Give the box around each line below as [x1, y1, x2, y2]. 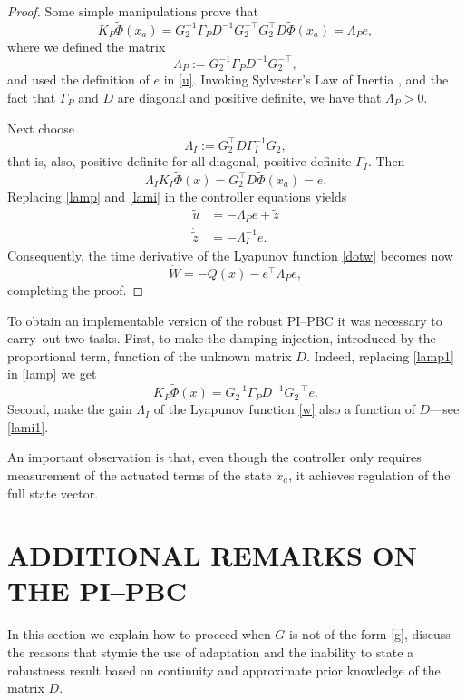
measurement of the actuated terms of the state [7, 465, 272, 484]
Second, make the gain [7, 399, 132, 419]
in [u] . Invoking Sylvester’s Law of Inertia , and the [163, 70, 449, 89]
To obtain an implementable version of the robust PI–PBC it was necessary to [7, 311, 442, 330]
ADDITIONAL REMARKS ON [7, 537, 418, 574]
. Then [367, 152, 405, 171]
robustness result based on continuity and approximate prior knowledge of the [7, 660, 441, 679]
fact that [7, 87, 56, 106]
